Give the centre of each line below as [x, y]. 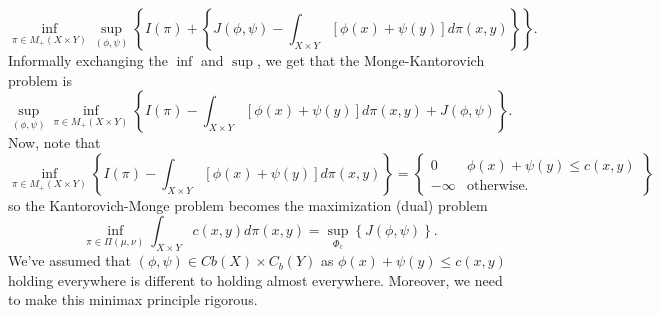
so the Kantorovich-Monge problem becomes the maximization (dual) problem [248, 204]
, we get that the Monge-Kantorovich [371, 60]
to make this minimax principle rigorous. [133, 299]
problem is [40, 79]
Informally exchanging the [88, 60]
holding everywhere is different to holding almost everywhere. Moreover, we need [255, 279]
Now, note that [54, 142]
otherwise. [497, 185]
